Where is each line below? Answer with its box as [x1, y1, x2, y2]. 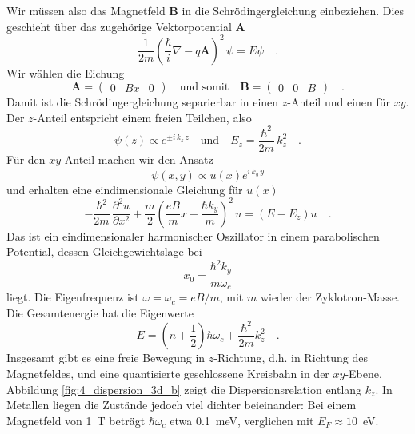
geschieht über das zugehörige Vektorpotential [6, 18, 232, 34]
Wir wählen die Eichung [6, 64, 125, 81]
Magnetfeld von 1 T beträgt [6, 412, 146, 428]
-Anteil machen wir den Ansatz [61, 151, 213, 168]
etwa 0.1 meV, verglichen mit [170, 412, 314, 428]
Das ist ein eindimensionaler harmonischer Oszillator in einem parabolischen [6, 227, 380, 244]
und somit [179, 82, 229, 94]
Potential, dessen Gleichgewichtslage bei [6, 243, 202, 260]
